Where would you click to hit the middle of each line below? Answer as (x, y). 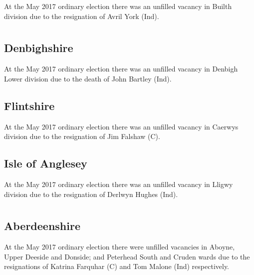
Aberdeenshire (42, 226)
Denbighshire (39, 48)
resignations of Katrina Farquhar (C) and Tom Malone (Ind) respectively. (117, 266)
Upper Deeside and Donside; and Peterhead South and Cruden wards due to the (127, 256)
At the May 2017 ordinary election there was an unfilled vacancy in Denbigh (121, 69)
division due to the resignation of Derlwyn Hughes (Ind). (91, 194)
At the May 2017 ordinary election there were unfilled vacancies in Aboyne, (120, 247)
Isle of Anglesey (46, 163)
